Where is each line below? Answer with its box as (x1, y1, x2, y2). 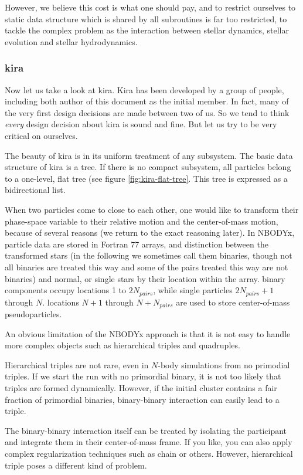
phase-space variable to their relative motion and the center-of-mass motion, (5, 215, 278, 227)
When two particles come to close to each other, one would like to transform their (5, 203, 299, 215)
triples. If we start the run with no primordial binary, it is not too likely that (5, 370, 281, 382)
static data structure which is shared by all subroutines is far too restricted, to (5, 12, 287, 25)
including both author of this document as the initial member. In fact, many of (5, 95, 289, 107)
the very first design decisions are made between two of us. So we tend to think (5, 106, 290, 118)
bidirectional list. (5, 184, 66, 196)
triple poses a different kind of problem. (5, 459, 147, 471)
